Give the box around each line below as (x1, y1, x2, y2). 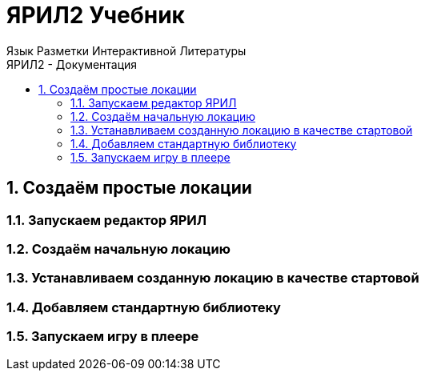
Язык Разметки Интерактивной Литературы (6, 43, 247, 58)
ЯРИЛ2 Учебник (6, 2, 185, 29)
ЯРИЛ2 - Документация (6, 57, 138, 71)
